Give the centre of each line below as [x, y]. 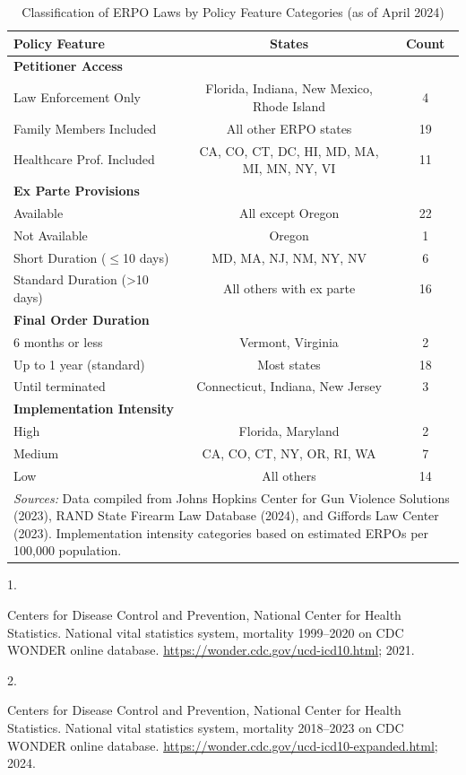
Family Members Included [85, 128]
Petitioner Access [68, 66]
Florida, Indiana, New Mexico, [289, 88]
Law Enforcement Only [77, 97]
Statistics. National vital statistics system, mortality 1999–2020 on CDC [206, 632]
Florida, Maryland [289, 431]
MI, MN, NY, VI [289, 168]
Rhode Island [289, 105]
